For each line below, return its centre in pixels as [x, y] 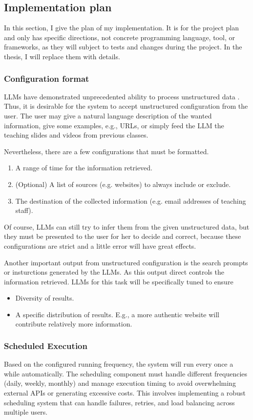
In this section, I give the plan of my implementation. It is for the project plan [121, 28]
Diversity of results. [45, 298]
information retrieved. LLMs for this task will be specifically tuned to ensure [119, 281]
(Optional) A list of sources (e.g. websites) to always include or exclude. [123, 184]
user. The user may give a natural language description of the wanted [108, 115]
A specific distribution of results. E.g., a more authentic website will [117, 314]
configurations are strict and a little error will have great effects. [100, 245]
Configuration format [47, 78]
